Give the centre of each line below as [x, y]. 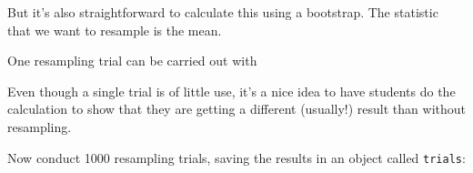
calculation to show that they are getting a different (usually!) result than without [236, 109]
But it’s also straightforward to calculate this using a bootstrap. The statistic [223, 12]
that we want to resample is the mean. [115, 30]
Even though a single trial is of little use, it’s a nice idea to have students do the [231, 91]
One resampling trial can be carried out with [132, 61]
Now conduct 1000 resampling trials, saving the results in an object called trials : [236, 157]
